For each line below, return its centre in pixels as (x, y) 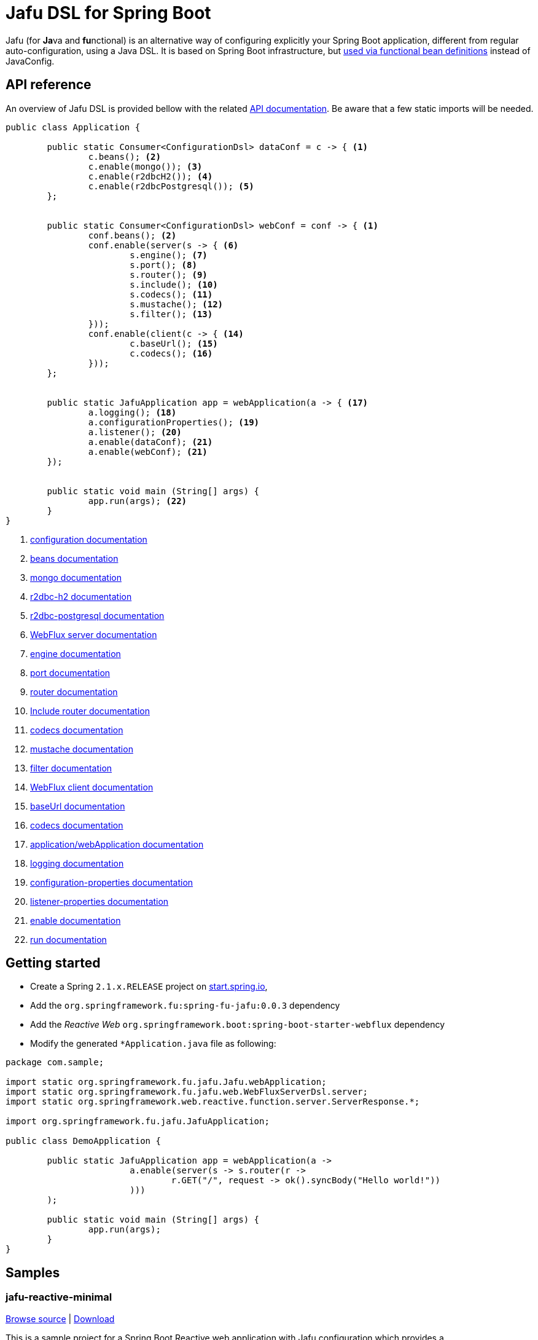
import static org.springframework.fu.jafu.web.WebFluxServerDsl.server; (187, 1092)
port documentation (70, 672)
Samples (33, 1272)
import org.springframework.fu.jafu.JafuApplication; (138, 1121)
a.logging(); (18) (132, 412)
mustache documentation (82, 749)
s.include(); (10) (174, 284)
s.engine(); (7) (169, 255)
